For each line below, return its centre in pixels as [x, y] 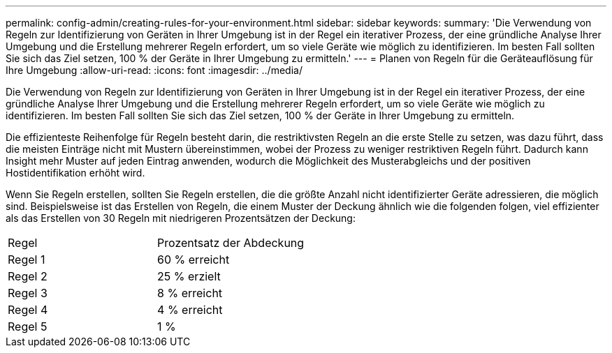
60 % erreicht [194, 260]
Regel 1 [27, 260]
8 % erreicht [190, 293]
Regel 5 [28, 326]
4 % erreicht [190, 310]
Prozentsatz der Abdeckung [231, 243]
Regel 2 [28, 276]
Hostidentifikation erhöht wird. [75, 173]
